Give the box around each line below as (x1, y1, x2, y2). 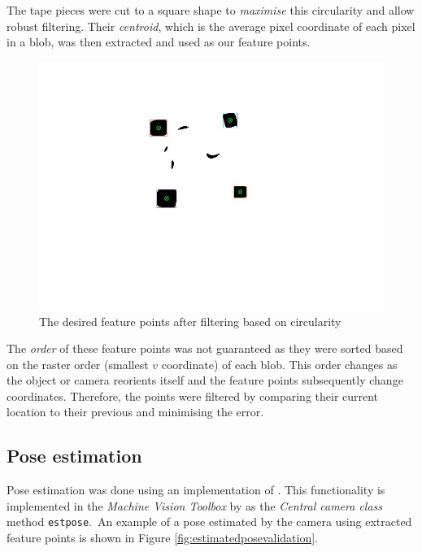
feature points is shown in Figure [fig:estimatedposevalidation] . (7, 529, 318, 546)
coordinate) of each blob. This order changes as (161, 355, 398, 372)
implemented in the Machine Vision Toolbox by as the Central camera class (7, 497, 383, 514)
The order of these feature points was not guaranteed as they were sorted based (7, 340, 403, 357)
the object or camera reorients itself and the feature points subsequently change (7, 372, 403, 389)
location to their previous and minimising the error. (7, 403, 264, 420)
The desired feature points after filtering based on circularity (39, 312, 342, 329)
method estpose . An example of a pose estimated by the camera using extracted (7, 513, 412, 530)
